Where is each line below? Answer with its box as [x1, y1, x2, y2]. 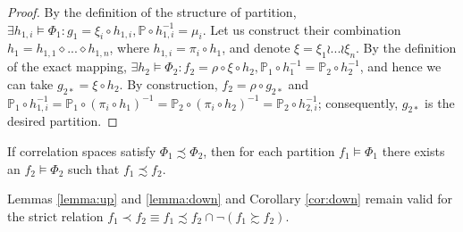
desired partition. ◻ [7, 112, 118, 130]
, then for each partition [203, 141, 335, 160]
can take [7, 74, 54, 93]
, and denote [222, 38, 290, 57]
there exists [382, 141, 445, 160]
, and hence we [359, 57, 442, 76]
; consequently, [317, 93, 399, 112]
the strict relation [7, 206, 104, 225]
